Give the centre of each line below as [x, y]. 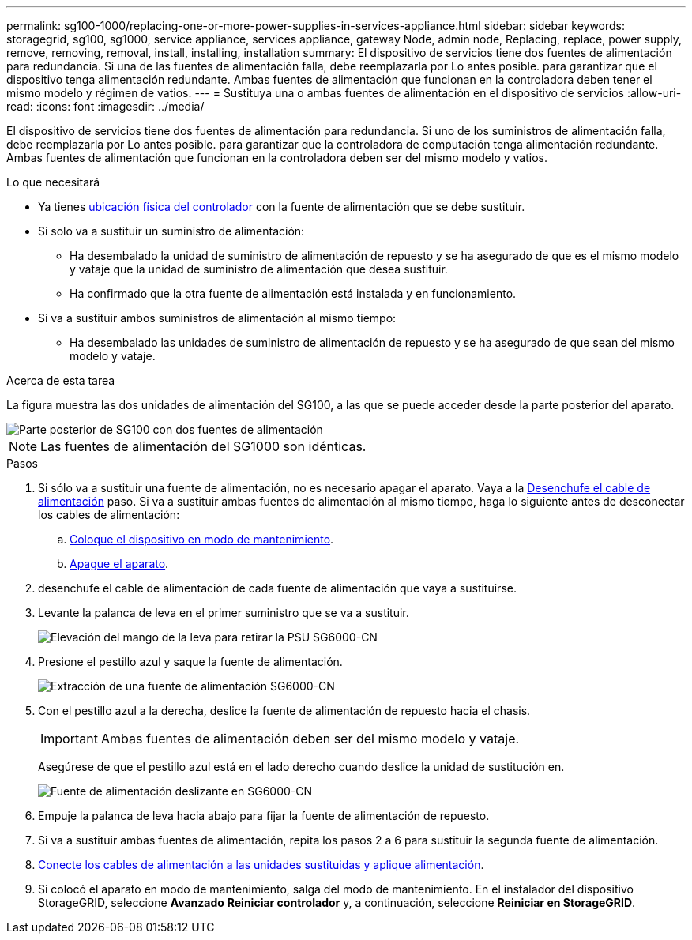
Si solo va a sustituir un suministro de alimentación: [171, 231]
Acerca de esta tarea [61, 380]
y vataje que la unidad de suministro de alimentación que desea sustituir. [259, 269]
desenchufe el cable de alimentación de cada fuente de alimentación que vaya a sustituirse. [277, 588]
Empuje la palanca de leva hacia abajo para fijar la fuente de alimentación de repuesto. [264, 816]
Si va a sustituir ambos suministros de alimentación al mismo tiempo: [217, 318]
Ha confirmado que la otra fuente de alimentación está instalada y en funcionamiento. [293, 293]
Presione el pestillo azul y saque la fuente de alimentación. [190, 662]
